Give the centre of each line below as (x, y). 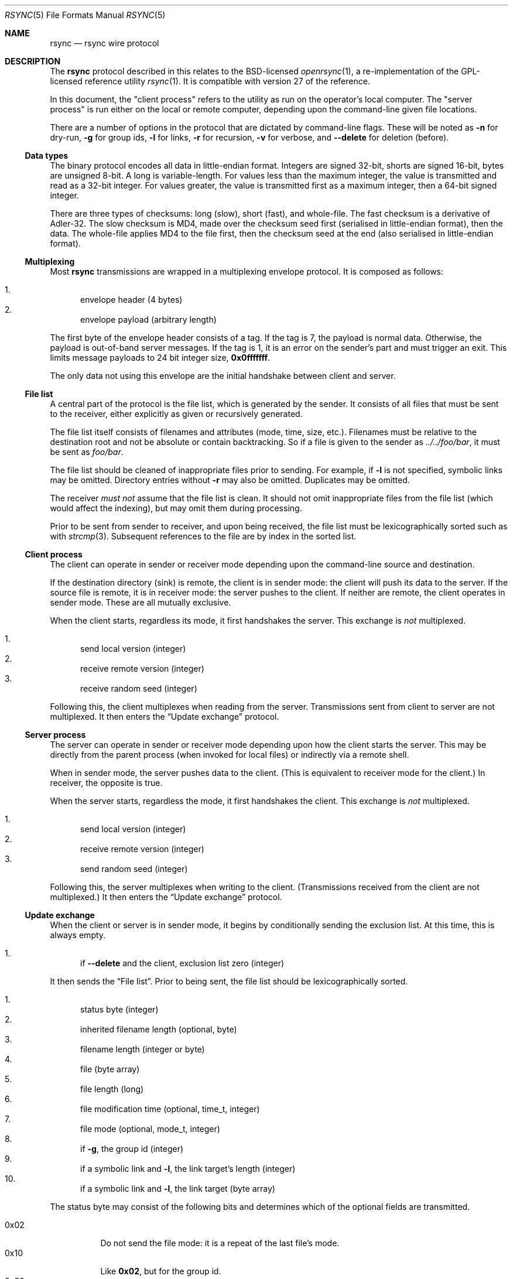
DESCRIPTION (33, 61)
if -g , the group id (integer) (132, 1149)
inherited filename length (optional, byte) (159, 1029)
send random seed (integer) (134, 869)
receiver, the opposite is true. (106, 783)
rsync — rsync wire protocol (105, 43)
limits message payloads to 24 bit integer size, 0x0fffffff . (160, 358)
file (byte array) (110, 1069)
